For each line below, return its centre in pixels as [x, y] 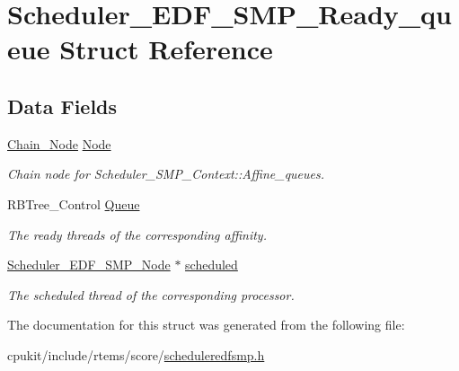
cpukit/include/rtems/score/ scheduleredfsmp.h [136, 354]
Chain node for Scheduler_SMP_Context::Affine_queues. [166, 174]
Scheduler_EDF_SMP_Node [89, 265]
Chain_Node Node [59, 143]
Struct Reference [166, 49]
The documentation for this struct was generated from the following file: [206, 325]
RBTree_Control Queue [74, 203]
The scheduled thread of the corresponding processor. [151, 294]
